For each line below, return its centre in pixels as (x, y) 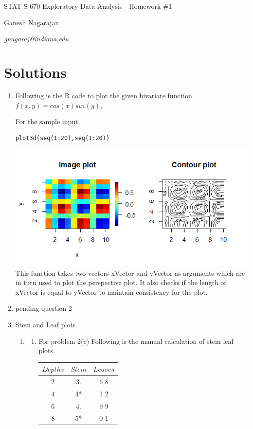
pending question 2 (44, 308)
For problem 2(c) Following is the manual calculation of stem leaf (136, 341)
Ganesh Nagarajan (32, 22)
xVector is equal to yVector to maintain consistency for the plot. (111, 292)
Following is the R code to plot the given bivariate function (104, 95)
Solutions (35, 72)
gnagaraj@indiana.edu (36, 39)
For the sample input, (48, 121)
